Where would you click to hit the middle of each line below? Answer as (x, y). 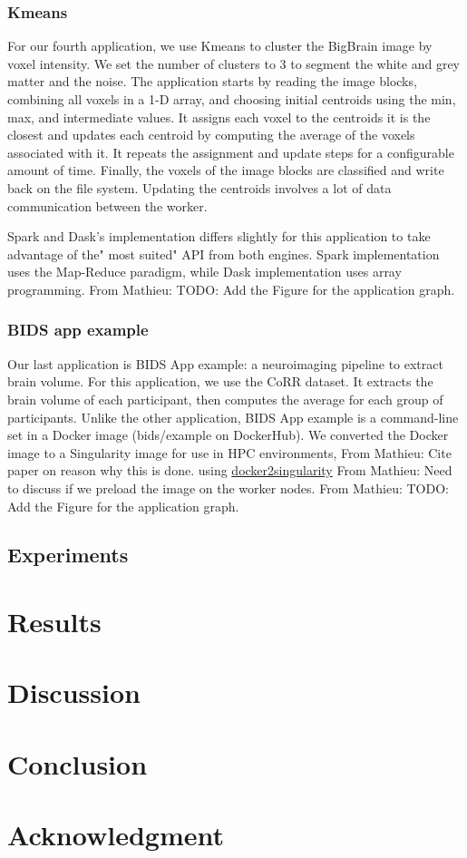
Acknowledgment (116, 835)
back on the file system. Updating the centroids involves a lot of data (199, 187)
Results (54, 622)
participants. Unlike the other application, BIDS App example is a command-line (233, 417)
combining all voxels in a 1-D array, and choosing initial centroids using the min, (232, 99)
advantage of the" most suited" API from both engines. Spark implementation (224, 253)
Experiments (68, 555)
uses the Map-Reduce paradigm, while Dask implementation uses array (204, 272)
